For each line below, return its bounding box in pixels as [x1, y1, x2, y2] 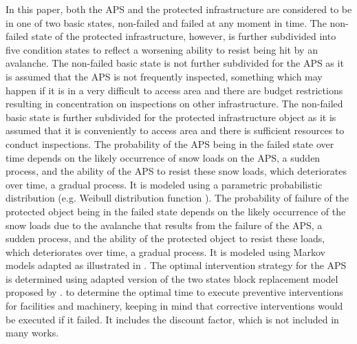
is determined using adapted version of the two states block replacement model [6, 271, 338, 286]
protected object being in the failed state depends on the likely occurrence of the [6, 204, 346, 218]
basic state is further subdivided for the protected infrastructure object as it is [6, 109, 336, 124]
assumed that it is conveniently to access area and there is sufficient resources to [6, 123, 345, 138]
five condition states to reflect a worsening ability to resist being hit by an [6, 42, 318, 56]
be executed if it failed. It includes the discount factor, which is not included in [6, 312, 339, 326]
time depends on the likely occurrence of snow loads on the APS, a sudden [6, 150, 321, 164]
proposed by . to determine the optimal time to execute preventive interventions [6, 285, 343, 299]
